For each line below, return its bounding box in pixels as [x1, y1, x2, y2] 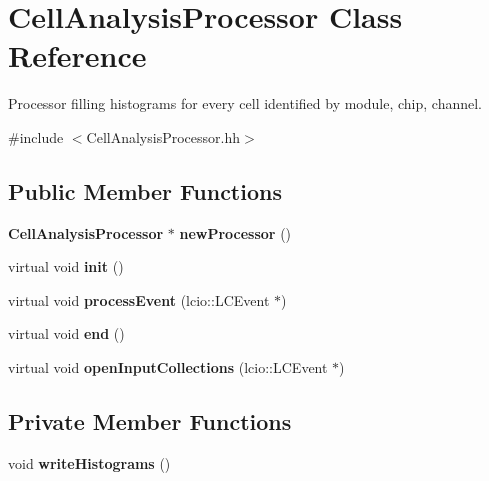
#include [8, 126, 64, 147]
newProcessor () [179, 222, 292, 243]
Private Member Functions [8, 406, 292, 437]
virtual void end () [8, 323, 125, 344]
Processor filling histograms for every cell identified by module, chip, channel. [8, 93, 482, 114]
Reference [8, 35, 147, 76]
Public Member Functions [8, 175, 282, 206]
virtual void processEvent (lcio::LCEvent [8, 289, 270, 310]
